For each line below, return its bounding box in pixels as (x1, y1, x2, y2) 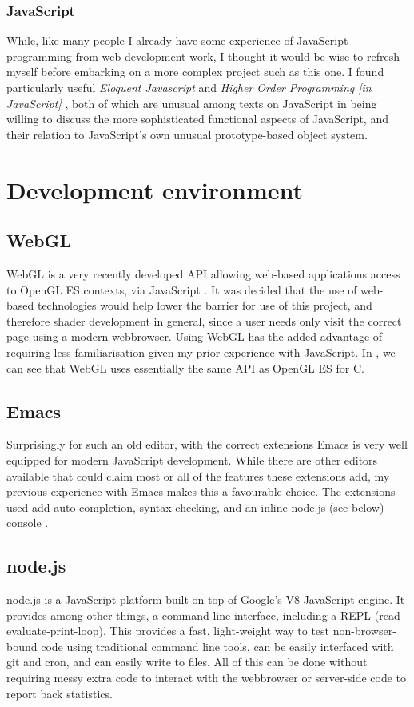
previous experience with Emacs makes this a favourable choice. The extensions (6, 483, 396, 500)
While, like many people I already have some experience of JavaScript (6, 32, 348, 49)
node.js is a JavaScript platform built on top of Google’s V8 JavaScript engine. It (6, 591, 405, 608)
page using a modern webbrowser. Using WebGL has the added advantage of (6, 328, 383, 345)
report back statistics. (6, 685, 113, 701)
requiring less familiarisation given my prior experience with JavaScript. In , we (6, 343, 396, 360)
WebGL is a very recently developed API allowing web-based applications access (6, 265, 400, 282)
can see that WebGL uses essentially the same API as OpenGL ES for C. (6, 359, 364, 376)
